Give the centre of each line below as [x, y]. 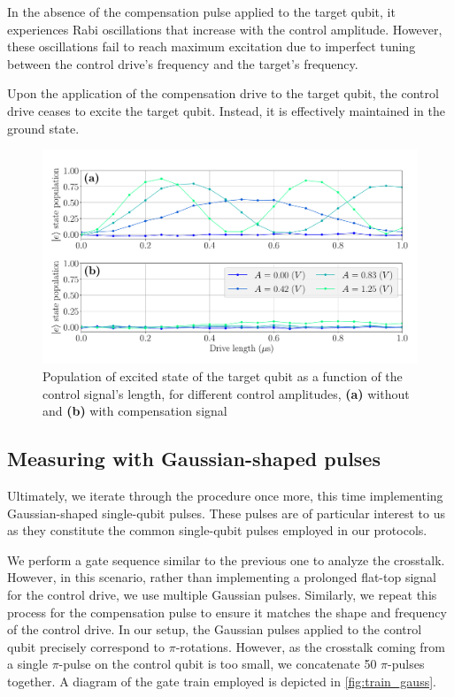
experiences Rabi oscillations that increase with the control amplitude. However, [225, 29]
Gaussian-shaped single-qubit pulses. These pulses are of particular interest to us [226, 513]
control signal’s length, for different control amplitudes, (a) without [226, 393]
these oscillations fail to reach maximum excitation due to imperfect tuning [212, 46]
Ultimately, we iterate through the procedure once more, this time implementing [225, 495]
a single [27, 664]
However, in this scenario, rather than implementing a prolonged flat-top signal [222, 577]
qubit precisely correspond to [86, 646]
